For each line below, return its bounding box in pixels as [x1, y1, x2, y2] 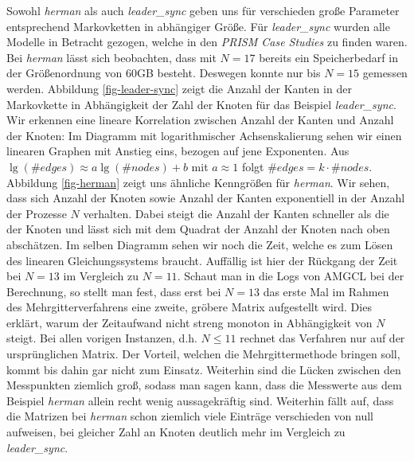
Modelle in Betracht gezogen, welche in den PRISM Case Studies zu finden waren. [6, 33, 408, 50]
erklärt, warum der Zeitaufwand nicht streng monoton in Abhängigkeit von [6, 314, 373, 330]
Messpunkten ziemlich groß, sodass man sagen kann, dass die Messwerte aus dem [6, 377, 402, 393]
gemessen [362, 64, 408, 81]
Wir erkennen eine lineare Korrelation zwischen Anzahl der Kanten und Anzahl [6, 111, 394, 128]
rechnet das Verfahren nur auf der [240, 330, 405, 346]
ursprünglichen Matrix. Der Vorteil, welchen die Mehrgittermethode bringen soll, [6, 346, 400, 362]
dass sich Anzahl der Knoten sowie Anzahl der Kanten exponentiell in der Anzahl [6, 189, 405, 206]
